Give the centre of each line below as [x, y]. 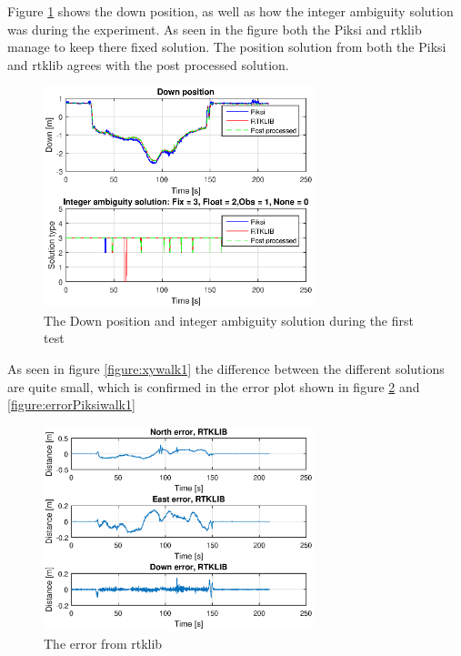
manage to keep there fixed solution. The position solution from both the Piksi [227, 47]
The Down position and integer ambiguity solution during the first [229, 320]
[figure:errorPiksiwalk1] [71, 404]
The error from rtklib [103, 643]
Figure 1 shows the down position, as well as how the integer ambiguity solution [230, 11]
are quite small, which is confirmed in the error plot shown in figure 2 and [214, 386]
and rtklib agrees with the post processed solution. [148, 64]
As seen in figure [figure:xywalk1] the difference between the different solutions [226, 368]
